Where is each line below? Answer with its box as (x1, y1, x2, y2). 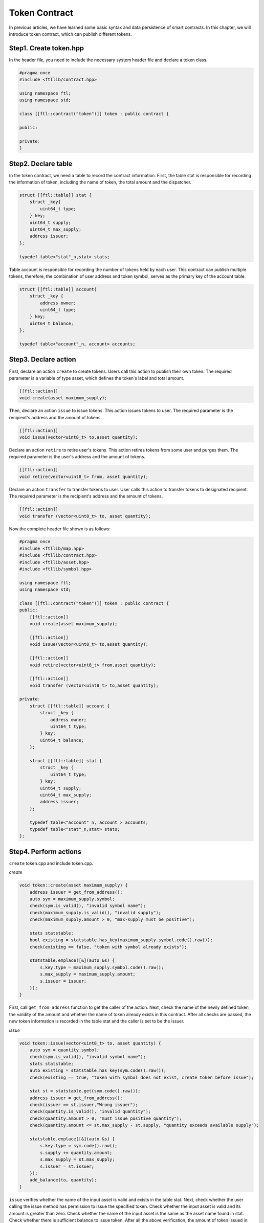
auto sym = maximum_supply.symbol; (29, 896, 115, 902)
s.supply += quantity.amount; (40, 1150, 112, 1155)
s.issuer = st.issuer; (40, 1163, 95, 1169)
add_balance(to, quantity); (29, 1177, 97, 1183)
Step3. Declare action (9, 355, 76, 364)
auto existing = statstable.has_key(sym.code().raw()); (29, 1068, 167, 1073)
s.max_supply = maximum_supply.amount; (40, 972, 135, 977)
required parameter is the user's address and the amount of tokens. (9, 454, 146, 460)
